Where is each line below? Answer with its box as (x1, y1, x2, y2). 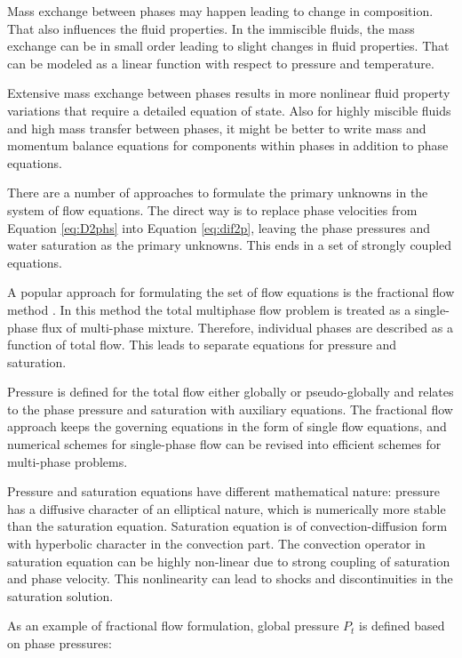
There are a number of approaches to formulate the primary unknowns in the (7, 183, 428, 202)
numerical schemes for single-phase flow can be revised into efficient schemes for (7, 435, 442, 453)
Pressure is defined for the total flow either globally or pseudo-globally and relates (7, 382, 454, 401)
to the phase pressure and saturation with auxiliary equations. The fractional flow (7, 399, 453, 418)
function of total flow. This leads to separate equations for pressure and (7, 335, 397, 354)
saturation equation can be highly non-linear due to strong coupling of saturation (7, 551, 450, 570)
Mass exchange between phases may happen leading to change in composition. (7, 2, 434, 20)
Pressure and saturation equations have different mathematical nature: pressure (7, 482, 441, 501)
